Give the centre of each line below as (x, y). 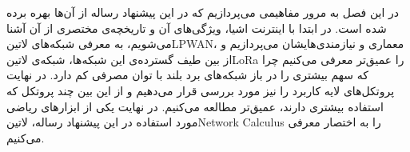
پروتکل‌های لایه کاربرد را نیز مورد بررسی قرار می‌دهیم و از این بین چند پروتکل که (201, 90)
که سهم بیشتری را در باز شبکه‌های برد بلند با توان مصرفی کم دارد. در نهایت (187, 75)
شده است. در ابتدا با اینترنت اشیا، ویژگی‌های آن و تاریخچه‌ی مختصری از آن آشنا (197, 28)
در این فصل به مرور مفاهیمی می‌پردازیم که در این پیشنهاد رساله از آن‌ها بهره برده (203, 12)
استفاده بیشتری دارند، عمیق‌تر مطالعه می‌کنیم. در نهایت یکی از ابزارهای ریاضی (195, 106)
